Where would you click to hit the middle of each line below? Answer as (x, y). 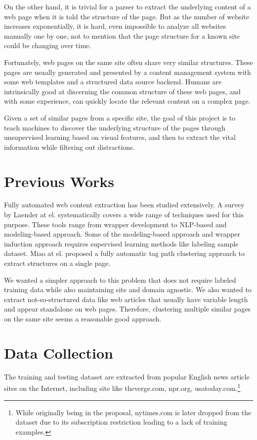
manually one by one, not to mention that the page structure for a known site (122, 35)
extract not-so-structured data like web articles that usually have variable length (126, 299)
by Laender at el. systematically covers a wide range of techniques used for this (124, 215)
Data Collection (59, 352)
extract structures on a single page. (57, 263)
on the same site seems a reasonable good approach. (83, 318)
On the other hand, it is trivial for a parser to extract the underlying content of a (128, 6)
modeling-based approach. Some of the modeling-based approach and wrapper (122, 234)
